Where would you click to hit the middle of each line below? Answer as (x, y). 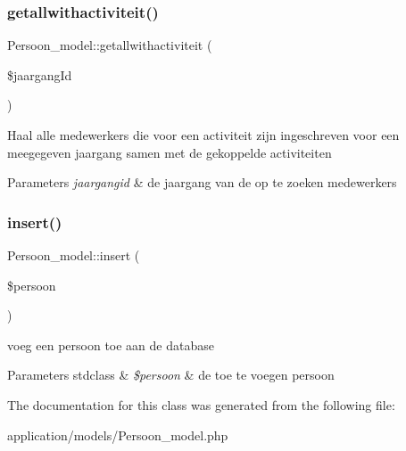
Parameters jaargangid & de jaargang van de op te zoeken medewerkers (202, 182)
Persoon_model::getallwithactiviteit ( (110, 45)
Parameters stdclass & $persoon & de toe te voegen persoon (171, 375)
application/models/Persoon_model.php (118, 435)
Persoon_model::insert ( (74, 255)
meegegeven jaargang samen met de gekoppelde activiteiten (170, 152)
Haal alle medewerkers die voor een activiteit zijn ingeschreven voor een (203, 135)
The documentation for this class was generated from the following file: (201, 404)
